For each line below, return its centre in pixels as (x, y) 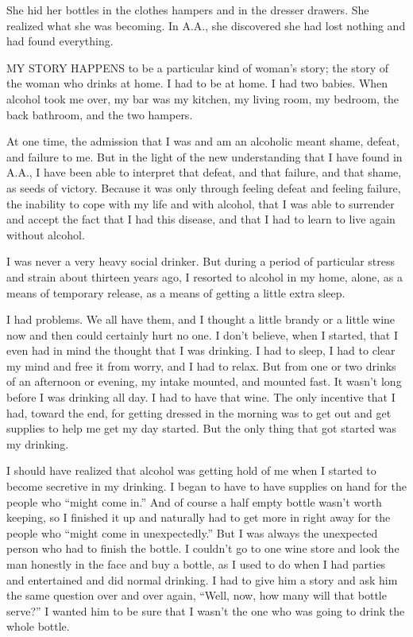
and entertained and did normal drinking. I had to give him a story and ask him (202, 579)
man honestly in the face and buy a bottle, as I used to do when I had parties (196, 564)
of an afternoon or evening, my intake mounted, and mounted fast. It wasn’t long (204, 381)
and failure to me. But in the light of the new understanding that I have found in (205, 156)
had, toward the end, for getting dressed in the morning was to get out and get (199, 412)
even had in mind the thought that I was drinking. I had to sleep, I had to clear (201, 350)
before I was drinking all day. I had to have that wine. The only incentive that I (201, 397)
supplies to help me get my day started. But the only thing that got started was (202, 428)
